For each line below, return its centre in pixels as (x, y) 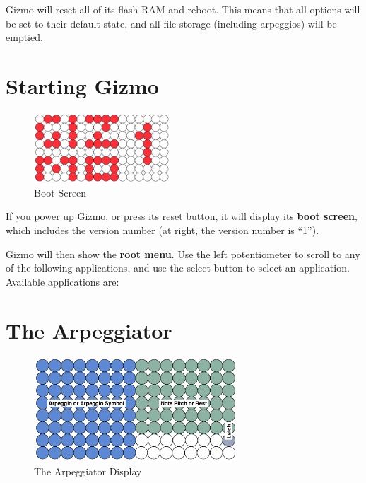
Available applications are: (63, 281)
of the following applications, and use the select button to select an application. (178, 268)
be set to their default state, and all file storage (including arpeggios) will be (171, 23)
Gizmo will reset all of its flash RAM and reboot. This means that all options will (183, 9)
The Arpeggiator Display (88, 471)
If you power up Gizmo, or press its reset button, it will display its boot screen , (182, 216)
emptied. (24, 37)
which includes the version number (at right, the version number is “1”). (163, 229)
